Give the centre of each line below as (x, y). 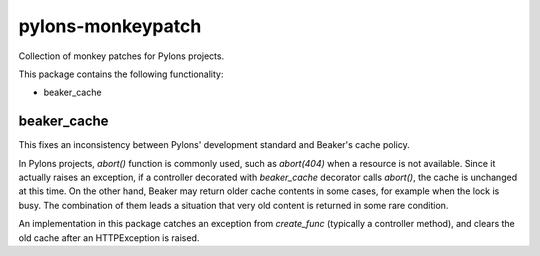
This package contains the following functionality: (121, 74)
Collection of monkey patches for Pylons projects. (121, 56)
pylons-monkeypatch (110, 26)
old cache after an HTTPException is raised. (109, 237)
